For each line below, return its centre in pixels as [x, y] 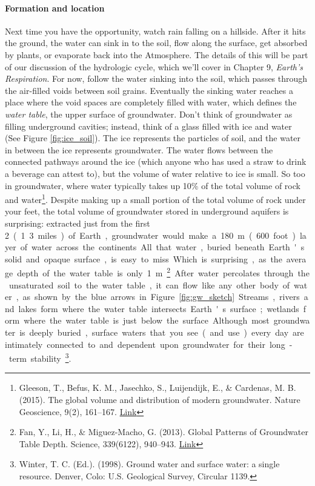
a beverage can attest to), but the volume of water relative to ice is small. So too [155, 173]
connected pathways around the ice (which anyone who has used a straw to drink [156, 161]
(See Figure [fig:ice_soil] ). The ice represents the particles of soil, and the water [153, 138]
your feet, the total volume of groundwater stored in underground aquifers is [147, 211]
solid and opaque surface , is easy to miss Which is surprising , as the [144, 258]
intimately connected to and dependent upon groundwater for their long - [149, 344]
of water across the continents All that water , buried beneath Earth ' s [162, 247]
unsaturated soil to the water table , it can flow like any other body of [149, 285]
